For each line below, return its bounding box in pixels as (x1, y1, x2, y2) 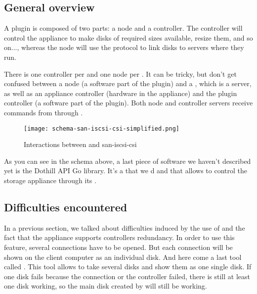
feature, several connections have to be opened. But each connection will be (4, 242, 233, 252)
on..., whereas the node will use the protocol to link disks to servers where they (4, 42, 244, 52)
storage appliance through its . (4, 175, 96, 185)
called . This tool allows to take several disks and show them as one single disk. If (4, 261, 252, 272)
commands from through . (4, 107, 83, 117)
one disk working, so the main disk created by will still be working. (4, 281, 207, 291)
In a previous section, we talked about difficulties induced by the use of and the (4, 222, 245, 233)
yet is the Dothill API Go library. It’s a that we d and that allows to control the (4, 165, 248, 176)
